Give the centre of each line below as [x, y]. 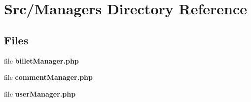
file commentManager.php [48, 77]
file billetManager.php [41, 60]
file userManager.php [40, 93]
